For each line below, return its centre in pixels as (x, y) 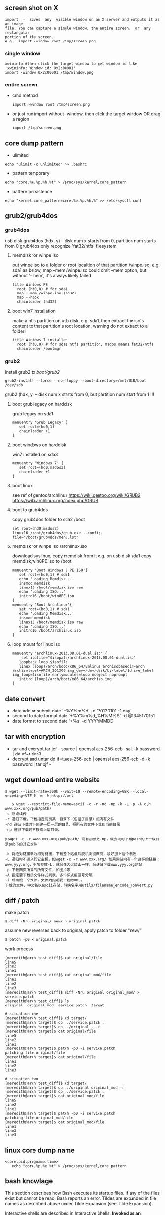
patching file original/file (35, 1053)
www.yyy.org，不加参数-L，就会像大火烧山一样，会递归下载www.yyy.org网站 (74, 864)
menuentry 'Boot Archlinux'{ (42, 605)
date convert (25, 699)
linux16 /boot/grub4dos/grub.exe (47, 533)
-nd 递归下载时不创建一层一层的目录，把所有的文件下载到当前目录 (63, 824)
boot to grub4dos (30, 510)
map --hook (28, 297)
